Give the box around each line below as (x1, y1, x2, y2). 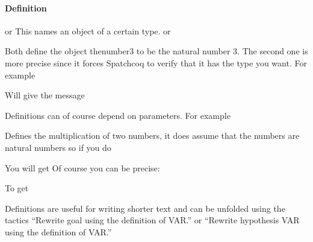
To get (5, 182, 29, 194)
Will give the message (5, 89, 85, 101)
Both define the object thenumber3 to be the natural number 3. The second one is (5, 45, 308, 57)
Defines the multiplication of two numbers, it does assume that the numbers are (5, 129, 300, 142)
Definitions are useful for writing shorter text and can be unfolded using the (5, 202, 285, 214)
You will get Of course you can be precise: (5, 161, 160, 174)
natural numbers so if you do (5, 141, 111, 153)
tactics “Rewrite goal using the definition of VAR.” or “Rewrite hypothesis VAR (5, 214, 300, 226)
